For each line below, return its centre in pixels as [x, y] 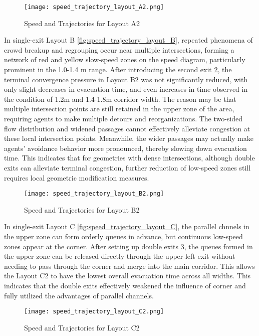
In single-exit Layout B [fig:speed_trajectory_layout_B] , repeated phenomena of [128, 40]
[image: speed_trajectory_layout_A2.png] [94, 7]
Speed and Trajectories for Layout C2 [82, 327]
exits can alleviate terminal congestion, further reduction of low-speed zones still [127, 167]
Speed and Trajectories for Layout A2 [82, 23]
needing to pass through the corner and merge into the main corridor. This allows [129, 266]
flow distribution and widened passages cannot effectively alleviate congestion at [127, 128]
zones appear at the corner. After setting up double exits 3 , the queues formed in [128, 246]
